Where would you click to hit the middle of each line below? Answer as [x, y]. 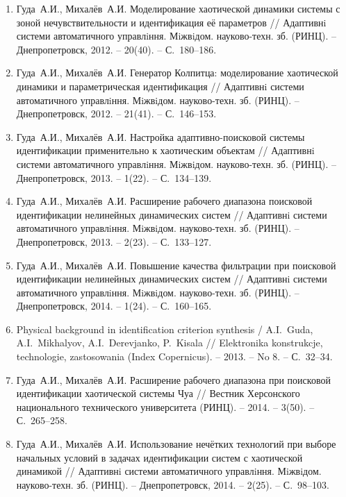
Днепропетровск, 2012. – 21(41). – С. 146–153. [116, 113]
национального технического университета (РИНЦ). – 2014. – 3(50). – [165, 406]
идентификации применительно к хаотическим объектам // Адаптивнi [165, 150]
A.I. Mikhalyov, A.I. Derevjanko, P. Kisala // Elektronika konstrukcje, [170, 343]
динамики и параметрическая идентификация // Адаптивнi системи [160, 86]
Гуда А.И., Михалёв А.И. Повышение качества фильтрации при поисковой [176, 265]
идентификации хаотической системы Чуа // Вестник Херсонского [158, 393]
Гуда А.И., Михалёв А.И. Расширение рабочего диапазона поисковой [164, 201]
